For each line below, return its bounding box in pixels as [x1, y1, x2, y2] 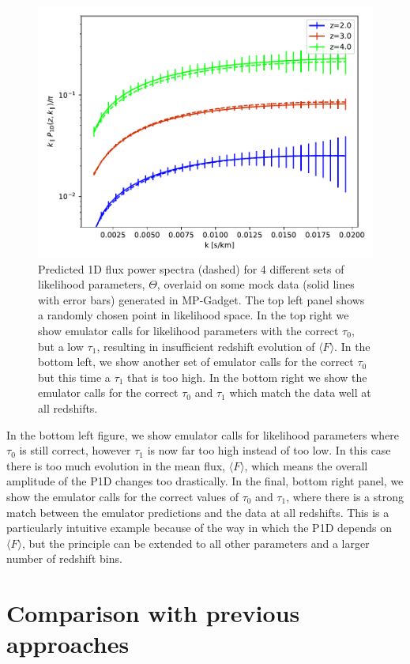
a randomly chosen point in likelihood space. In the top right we [38, 307, 349, 323]
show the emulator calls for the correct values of [6, 488, 239, 504]
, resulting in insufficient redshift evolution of [96, 338, 315, 354]
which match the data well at [229, 384, 371, 401]
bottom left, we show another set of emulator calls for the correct [38, 353, 354, 370]
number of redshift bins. [6, 550, 122, 567]
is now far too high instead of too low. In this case [147, 442, 391, 458]
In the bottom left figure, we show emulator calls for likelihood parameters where [6, 426, 400, 443]
